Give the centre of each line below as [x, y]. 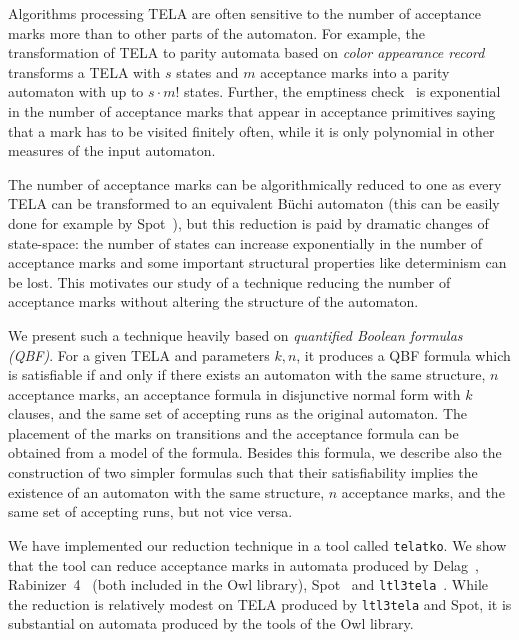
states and [207, 71]
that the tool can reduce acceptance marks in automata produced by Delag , [243, 564]
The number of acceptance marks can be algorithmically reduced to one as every [255, 183]
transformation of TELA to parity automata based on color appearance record [246, 52]
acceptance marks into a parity [355, 71]
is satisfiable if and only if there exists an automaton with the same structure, [247, 374]
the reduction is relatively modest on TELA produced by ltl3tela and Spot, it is [260, 603]
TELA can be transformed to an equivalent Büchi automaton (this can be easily [254, 203]
